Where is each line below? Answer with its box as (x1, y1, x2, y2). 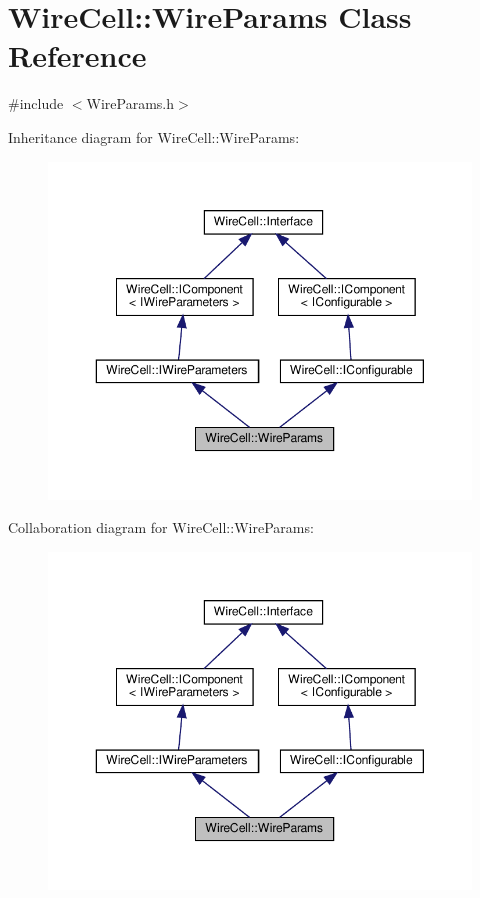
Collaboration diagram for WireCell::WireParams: (8, 517, 314, 538)
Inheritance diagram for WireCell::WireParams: (8, 126, 300, 147)
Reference (8, 35, 147, 76)
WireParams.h (86, 93, 175, 114)
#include (8, 93, 64, 114)
